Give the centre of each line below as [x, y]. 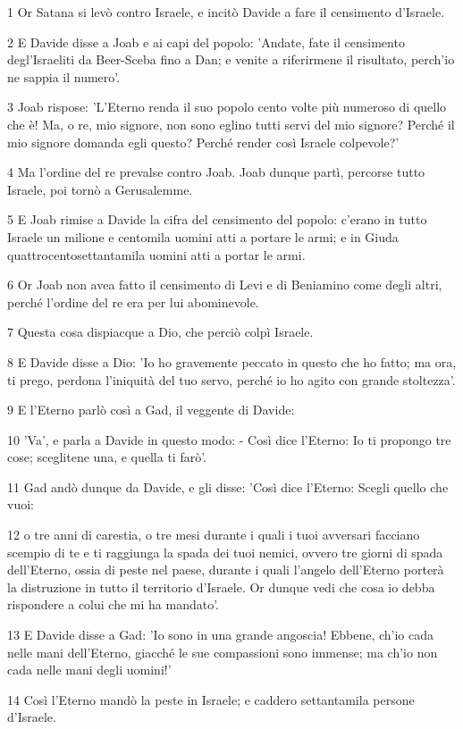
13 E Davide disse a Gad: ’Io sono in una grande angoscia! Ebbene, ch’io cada [221, 635]
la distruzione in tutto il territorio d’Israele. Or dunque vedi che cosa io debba [221, 587]
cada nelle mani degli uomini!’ [89, 670]
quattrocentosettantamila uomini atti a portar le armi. [156, 254]
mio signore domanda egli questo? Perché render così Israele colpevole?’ [203, 142]
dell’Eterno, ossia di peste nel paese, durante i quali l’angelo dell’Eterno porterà [226, 570]
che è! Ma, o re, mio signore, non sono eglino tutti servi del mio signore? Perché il [231, 124]
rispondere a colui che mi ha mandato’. [113, 604]
